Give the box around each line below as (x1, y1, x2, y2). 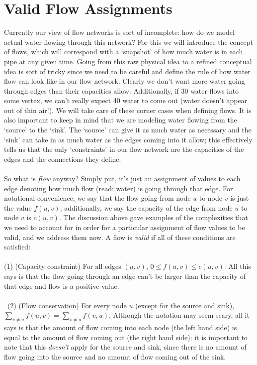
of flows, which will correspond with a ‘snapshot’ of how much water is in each (4, 46, 243, 57)
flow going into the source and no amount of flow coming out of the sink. (4, 351, 226, 362)
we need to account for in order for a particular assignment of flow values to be (4, 222, 245, 232)
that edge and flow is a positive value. (4, 280, 119, 291)
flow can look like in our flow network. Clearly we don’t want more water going (4, 76, 245, 86)
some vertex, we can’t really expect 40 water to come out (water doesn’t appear (4, 95, 248, 106)
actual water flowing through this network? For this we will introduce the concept (4, 36, 254, 47)
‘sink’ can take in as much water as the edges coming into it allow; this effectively (4, 134, 253, 144)
